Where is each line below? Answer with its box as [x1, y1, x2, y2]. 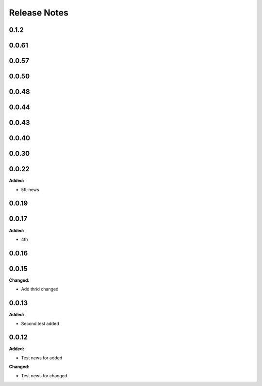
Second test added [21, 321, 59, 326]
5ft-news [21, 187, 39, 193]
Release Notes [9, 7, 69, 18]
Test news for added [21, 354, 63, 361]
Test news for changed [21, 372, 67, 378]
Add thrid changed [21, 286, 59, 292]
